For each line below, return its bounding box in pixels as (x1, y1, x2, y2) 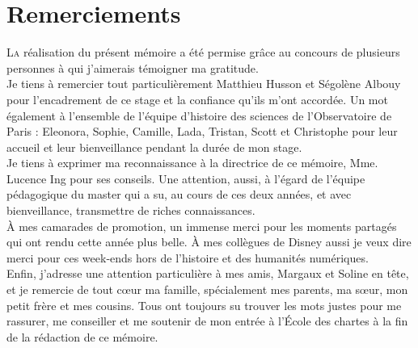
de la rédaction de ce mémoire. (6, 328, 158, 345)
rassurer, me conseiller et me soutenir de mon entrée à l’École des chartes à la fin (6, 312, 408, 329)
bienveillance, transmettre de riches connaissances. (6, 202, 255, 219)
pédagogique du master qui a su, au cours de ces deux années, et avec (6, 186, 352, 203)
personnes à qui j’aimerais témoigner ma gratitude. (6, 59, 259, 76)
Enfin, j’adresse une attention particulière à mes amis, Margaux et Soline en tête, (6, 265, 409, 282)
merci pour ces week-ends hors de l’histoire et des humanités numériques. (6, 249, 369, 266)
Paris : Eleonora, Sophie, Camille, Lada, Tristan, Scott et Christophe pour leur (6, 123, 398, 140)
